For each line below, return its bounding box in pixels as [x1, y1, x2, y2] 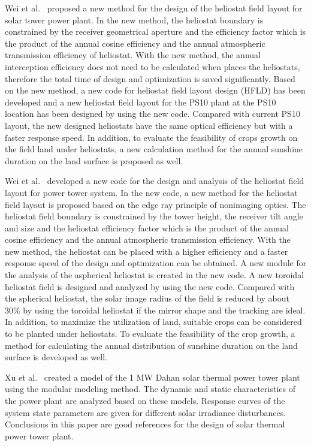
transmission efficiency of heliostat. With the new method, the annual [5, 49, 261, 61]
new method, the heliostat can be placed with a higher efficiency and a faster [5, 245, 288, 257]
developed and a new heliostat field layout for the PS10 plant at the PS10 [5, 95, 276, 108]
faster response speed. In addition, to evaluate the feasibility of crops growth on [5, 131, 298, 143]
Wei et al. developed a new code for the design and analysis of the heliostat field [5, 174, 304, 187]
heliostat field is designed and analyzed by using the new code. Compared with [5, 280, 295, 293]
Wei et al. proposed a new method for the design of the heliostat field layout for [5, 2, 303, 14]
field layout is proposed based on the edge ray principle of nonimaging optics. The [5, 198, 306, 210]
